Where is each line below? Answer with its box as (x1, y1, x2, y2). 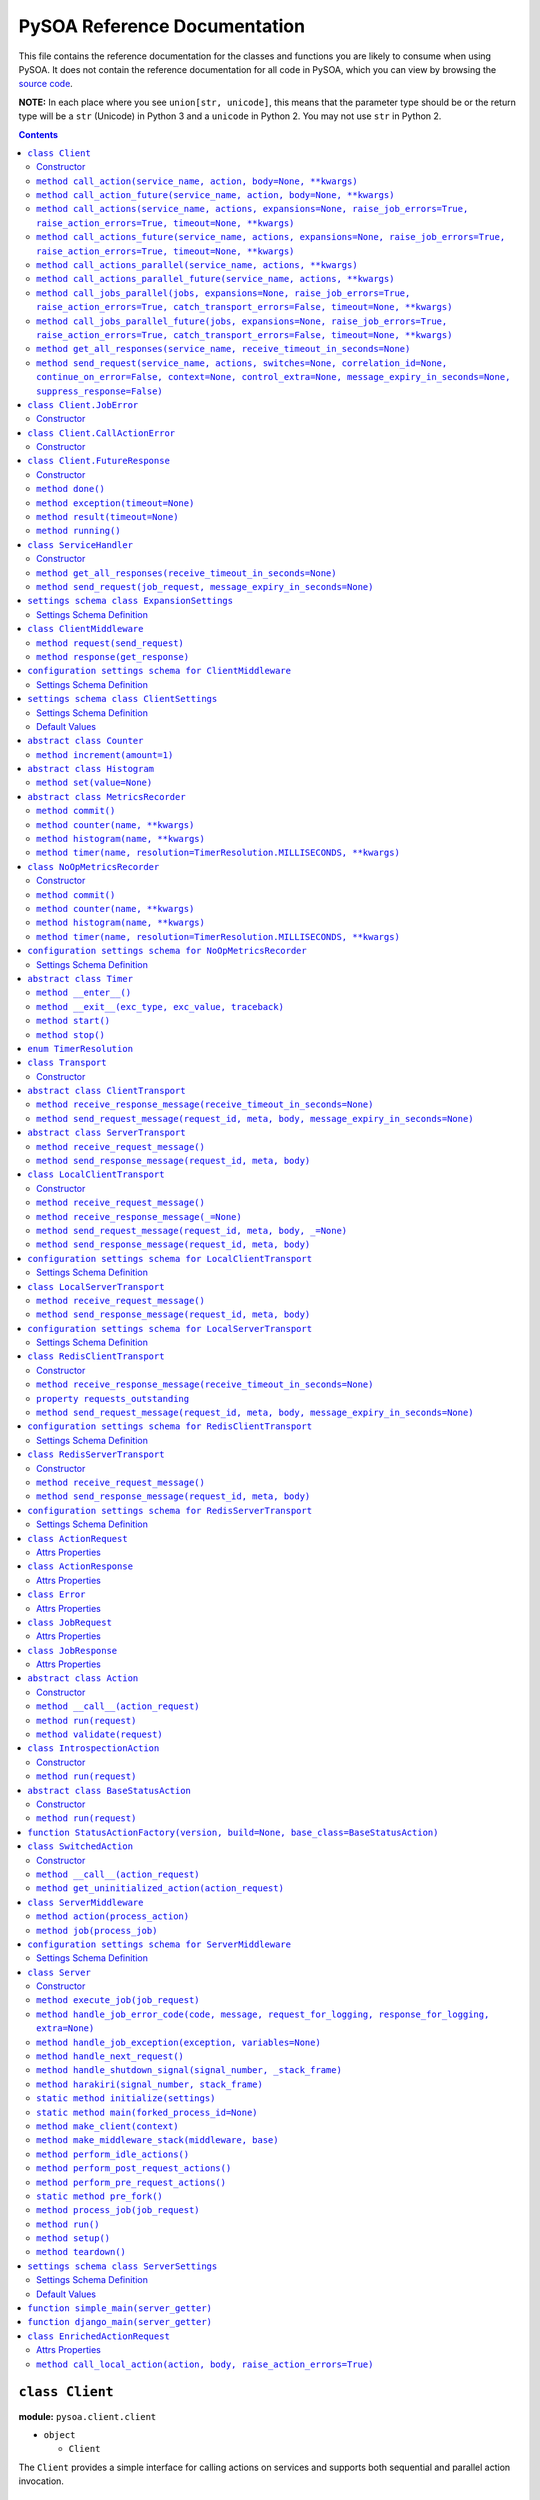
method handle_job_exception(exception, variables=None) (36, 2036, 322, 2048)
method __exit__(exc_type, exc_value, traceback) (36, 1001, 285, 1012)
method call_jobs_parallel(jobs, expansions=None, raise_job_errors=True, (36, 287, 411, 299)
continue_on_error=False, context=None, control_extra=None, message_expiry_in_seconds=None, (36, 371, 511, 383)
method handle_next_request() (36, 2051, 185, 2062)
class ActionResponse (27, 1561, 134, 1572)
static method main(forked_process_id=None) (36, 2106, 259, 2118)
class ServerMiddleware (27, 1896, 144, 1908)
